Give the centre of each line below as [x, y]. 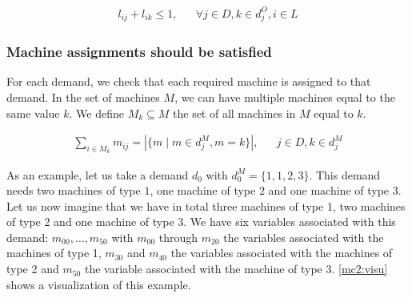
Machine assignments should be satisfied [139, 52]
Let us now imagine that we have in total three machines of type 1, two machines [206, 205]
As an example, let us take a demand [98, 174]
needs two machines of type [74, 190]
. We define [96, 113]
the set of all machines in [234, 113]
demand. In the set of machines [83, 97]
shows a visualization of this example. [99, 284]
